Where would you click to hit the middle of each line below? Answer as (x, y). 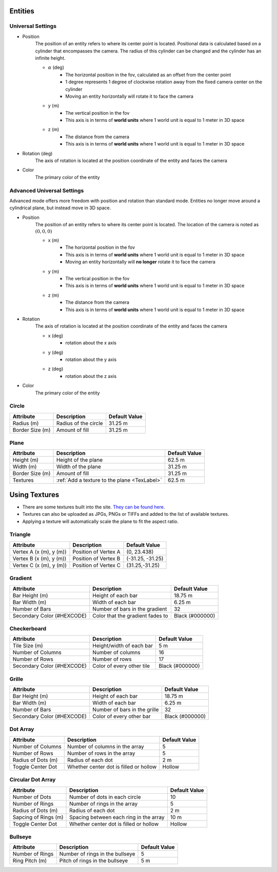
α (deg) (56, 67)
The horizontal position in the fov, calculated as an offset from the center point (148, 75)
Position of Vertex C (96, 565)
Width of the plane (78, 467)
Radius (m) (26, 423)
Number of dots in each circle (105, 797)
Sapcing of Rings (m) (38, 817)
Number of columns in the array (105, 747)
